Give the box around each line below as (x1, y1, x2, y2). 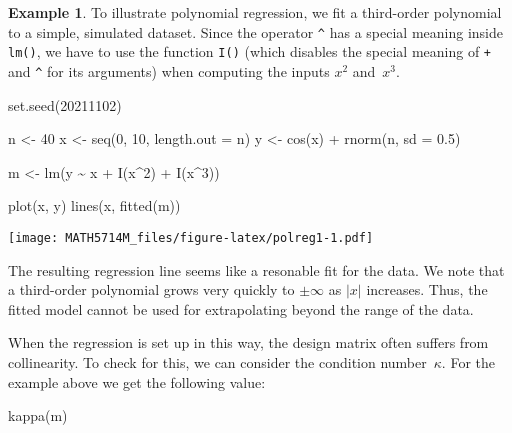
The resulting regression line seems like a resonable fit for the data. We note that (8, 259, 505, 280)
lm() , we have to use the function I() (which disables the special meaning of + (8, 41, 492, 62)
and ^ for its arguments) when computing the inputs (8, 60, 330, 81)
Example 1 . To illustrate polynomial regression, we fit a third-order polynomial (8, 2, 502, 22)
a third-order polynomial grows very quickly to (8, 279, 295, 300)
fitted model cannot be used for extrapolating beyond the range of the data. (8, 298, 474, 319)
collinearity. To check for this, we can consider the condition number (8, 351, 427, 372)
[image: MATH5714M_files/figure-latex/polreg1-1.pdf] (8, 230, 374, 245)
